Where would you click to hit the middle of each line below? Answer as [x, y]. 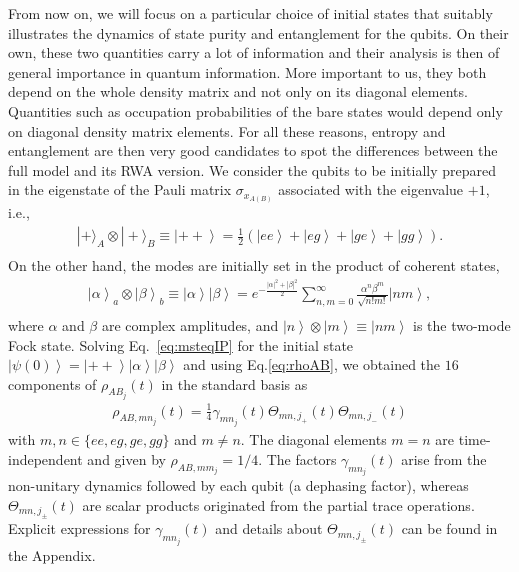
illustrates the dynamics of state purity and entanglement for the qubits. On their [258, 32]
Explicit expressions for [79, 528]
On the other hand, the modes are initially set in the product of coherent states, [254, 265]
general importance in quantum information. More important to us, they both [247, 71]
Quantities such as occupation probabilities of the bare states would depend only [255, 110]
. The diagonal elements [313, 439]
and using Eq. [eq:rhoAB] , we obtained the [312, 364]
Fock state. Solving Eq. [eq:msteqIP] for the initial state [181, 344]
